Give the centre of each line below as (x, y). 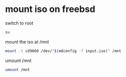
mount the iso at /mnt (27, 41)
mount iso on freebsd (50, 9)
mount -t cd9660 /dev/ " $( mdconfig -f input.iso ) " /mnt (63, 51)
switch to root (19, 23)
